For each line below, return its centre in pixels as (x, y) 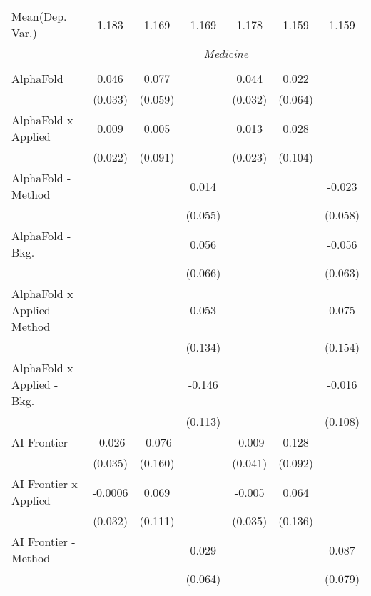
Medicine (226, 53)
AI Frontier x (45, 483)
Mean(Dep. (39, 16)
